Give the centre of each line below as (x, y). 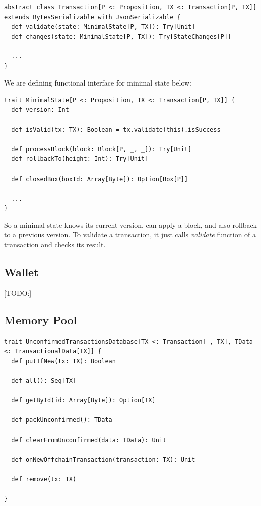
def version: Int (40, 110)
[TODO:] (18, 292)
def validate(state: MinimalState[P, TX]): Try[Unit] (103, 27)
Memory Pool (41, 320)
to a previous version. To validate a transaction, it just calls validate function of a (130, 235)
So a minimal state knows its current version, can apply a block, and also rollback (130, 225)
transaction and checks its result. (55, 245)
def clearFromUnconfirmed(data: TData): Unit (89, 440)
